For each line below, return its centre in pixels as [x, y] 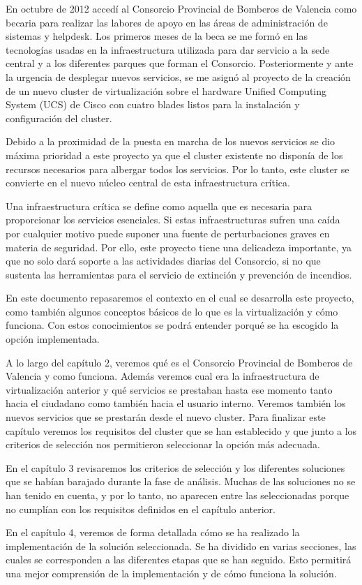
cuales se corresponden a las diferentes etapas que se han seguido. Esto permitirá [179, 560]
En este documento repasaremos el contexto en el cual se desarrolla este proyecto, [180, 298]
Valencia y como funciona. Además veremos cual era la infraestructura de [163, 376]
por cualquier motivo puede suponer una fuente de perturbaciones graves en [168, 233]
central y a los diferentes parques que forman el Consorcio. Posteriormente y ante [180, 63]
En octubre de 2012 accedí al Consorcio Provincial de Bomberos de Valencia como [181, 8]
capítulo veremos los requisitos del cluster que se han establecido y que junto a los [181, 430]
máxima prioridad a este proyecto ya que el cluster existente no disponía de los [174, 155]
